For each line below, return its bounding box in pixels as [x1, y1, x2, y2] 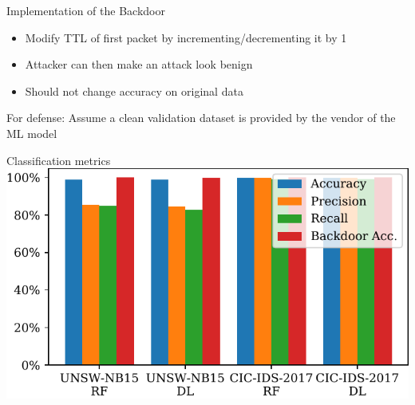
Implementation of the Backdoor [6, 2, 165, 18]
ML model [6, 124, 57, 141]
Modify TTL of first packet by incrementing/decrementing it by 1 [25, 29, 347, 45]
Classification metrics [6, 151, 111, 168]
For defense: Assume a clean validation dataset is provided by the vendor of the [6, 109, 396, 126]
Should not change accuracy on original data [25, 82, 243, 99]
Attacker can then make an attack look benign [25, 56, 253, 73]
